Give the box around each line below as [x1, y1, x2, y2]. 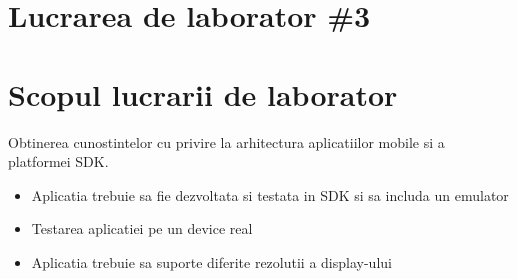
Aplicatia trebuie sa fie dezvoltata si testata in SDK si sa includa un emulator [31, 184, 509, 205]
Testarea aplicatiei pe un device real [31, 218, 253, 239]
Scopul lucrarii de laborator [8, 73, 398, 114]
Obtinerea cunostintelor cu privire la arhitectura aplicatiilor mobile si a [8, 131, 445, 152]
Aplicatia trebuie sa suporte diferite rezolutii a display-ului [31, 251, 392, 272]
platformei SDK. [8, 151, 109, 172]
